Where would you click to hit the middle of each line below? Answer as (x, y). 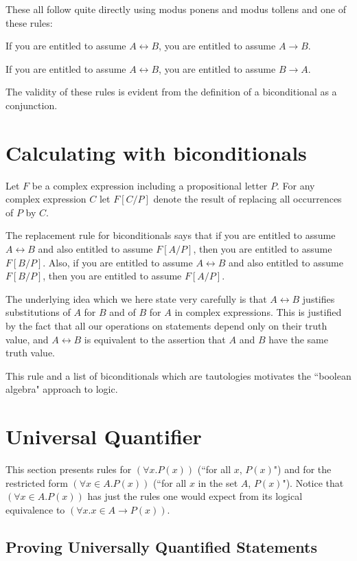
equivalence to (35, 509)
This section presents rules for (69, 469)
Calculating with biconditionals (156, 152)
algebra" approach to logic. (62, 389)
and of (123, 312)
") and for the (302, 469)
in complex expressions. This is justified (258, 312)
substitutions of (38, 312)
